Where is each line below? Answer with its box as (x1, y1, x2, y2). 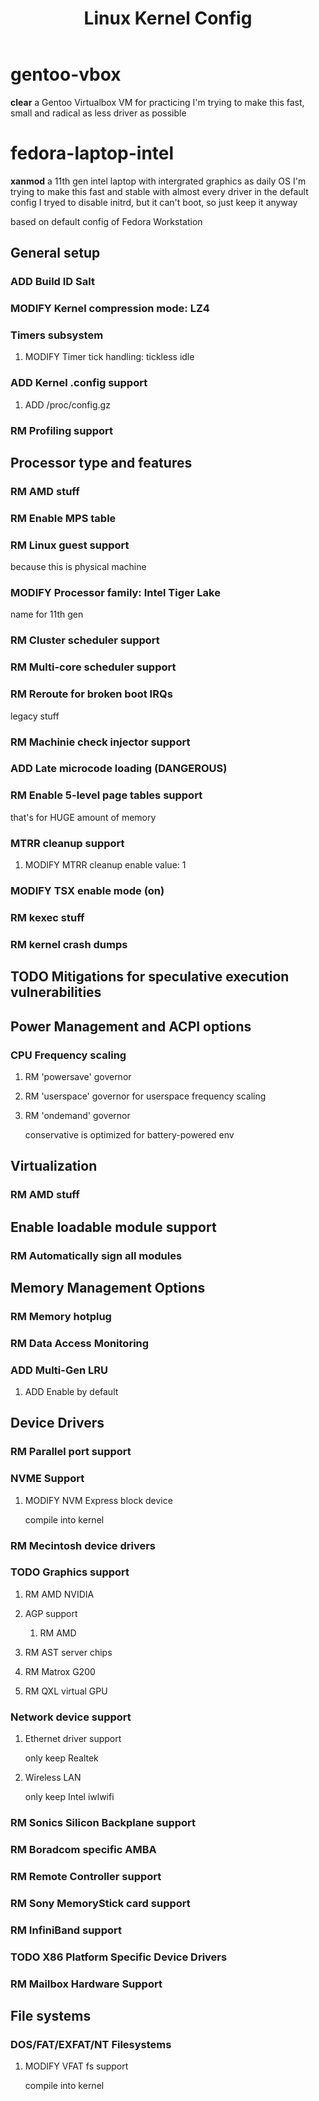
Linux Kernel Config (83, 7, 253, 30)
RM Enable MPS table (10, 511, 117, 525)
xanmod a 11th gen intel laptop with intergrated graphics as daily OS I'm (10, 175, 307, 187)
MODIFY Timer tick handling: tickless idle (24, 351, 195, 363)
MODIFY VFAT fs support (24, 2060, 129, 2072)
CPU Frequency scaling (10, 1048, 127, 1062)
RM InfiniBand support (10, 1923, 123, 1937)
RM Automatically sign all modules (10, 1248, 183, 1262)
